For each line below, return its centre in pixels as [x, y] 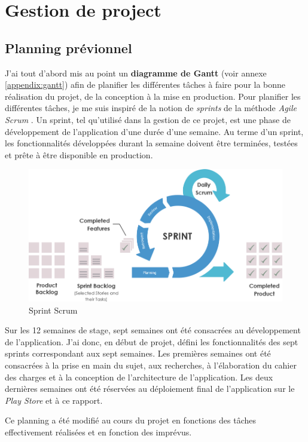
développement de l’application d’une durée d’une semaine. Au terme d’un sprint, [154, 131]
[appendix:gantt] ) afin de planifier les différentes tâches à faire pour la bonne [145, 85]
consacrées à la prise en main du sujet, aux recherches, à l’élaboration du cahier [151, 365]
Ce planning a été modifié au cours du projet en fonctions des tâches [130, 420]
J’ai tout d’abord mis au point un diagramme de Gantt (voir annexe [136, 73]
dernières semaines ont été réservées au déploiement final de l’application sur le [150, 389]
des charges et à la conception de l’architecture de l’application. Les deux [139, 377]
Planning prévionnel [68, 47]
